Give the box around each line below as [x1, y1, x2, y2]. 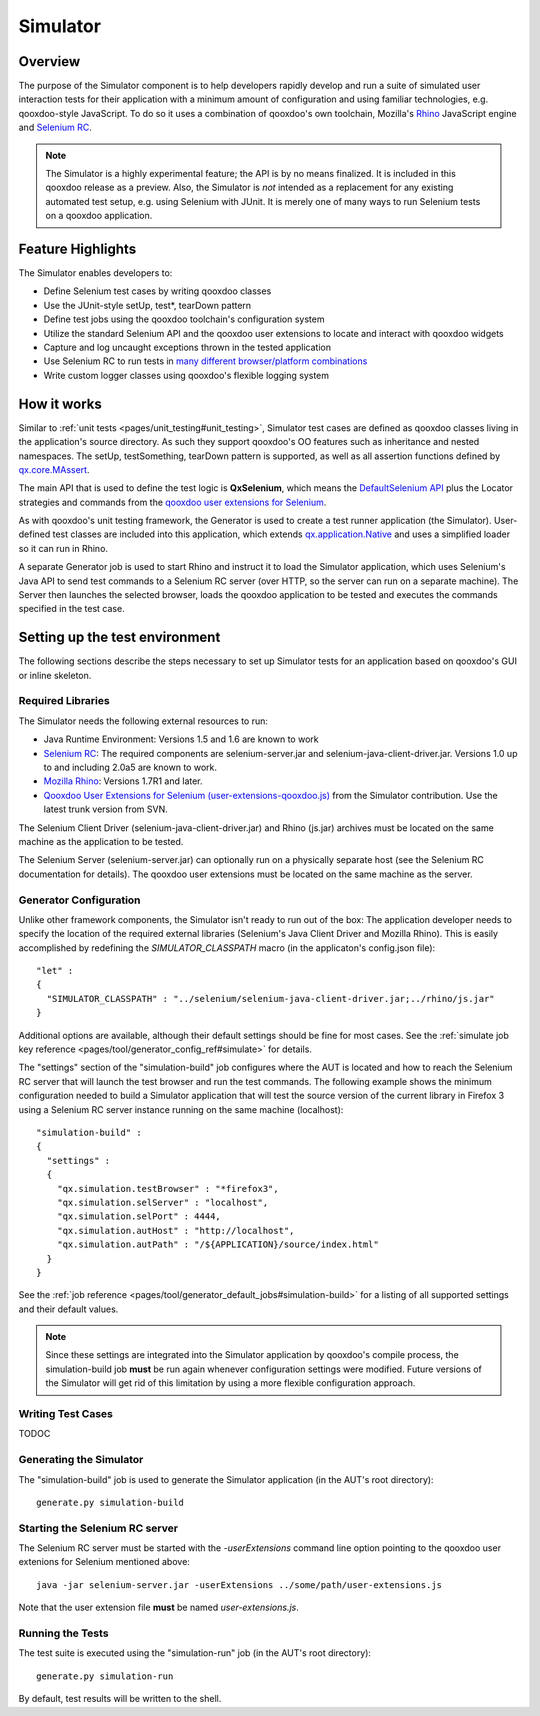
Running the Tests [18, 1626, 109, 1640]
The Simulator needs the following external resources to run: [18, 715, 269, 727]
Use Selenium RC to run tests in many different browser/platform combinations [43, 355, 368, 367]
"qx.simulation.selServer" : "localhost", [56, 1196, 269, 1208]
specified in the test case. [18, 603, 125, 615]
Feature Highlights [18, 241, 137, 257]
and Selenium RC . [18, 121, 92, 134]
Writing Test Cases [18, 1407, 114, 1420]
